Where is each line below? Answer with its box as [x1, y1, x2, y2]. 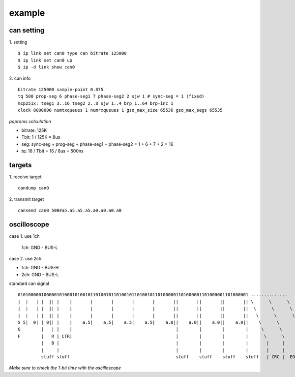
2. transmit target [9, 196, 44, 202]
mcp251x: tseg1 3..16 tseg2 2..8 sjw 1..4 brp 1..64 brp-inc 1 [18, 100, 174, 106]
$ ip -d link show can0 [18, 64, 75, 70]
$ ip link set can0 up [18, 57, 73, 63]
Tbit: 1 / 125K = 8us [21, 134, 60, 140]
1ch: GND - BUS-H [21, 265, 59, 271]
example [9, 7, 45, 18]
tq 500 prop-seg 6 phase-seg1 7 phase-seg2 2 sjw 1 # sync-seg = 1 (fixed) [18, 94, 205, 99]
